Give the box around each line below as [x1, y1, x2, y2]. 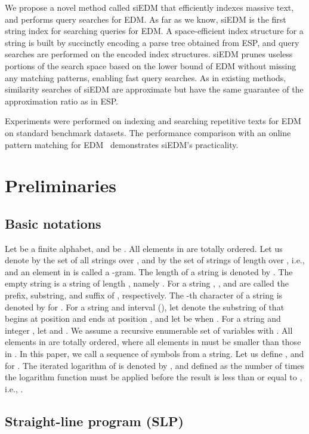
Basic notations [5, 214, 101, 232]
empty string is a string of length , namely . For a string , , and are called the [5, 277, 289, 290]
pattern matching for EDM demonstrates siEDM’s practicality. [5, 138, 239, 150]
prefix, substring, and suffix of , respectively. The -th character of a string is [5, 289, 283, 301]
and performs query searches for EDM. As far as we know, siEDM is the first [5, 13, 286, 25]
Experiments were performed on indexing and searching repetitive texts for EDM [5, 115, 301, 127]
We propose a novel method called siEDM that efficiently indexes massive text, [5, 1, 294, 13]
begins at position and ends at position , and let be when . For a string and [5, 312, 281, 325]
